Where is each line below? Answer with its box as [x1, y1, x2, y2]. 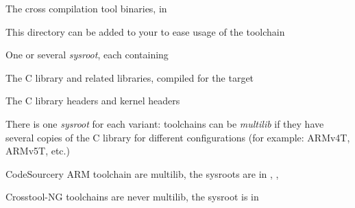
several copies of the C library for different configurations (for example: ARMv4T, [5, 130, 350, 144]
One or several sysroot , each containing [5, 47, 169, 62]
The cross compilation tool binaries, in [5, 1, 167, 15]
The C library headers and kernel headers [5, 93, 180, 108]
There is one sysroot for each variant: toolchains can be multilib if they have [5, 116, 324, 130]
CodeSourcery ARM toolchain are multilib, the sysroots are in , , [5, 166, 279, 181]
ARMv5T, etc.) [5, 143, 70, 158]
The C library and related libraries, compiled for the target [5, 70, 254, 84]
